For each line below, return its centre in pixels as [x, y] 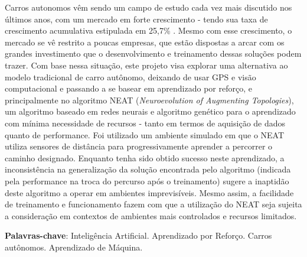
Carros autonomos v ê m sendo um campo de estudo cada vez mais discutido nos [148, 7]
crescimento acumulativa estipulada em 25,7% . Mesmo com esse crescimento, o [148, 30]
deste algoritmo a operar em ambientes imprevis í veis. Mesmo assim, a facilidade [149, 192]
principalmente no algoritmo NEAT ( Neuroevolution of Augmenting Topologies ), [149, 100]
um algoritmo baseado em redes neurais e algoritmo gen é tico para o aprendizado [150, 111]
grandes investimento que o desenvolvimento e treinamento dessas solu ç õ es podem [153, 53]
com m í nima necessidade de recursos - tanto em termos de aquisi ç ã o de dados [145, 123]
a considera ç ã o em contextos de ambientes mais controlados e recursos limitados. [151, 215]
